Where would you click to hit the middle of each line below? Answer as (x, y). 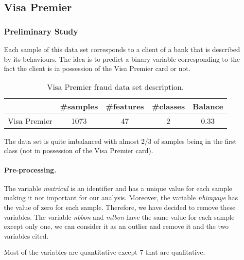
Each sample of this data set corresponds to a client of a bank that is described (122, 49)
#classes (168, 106)
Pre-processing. (30, 169)
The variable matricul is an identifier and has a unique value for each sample (118, 188)
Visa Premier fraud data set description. (115, 87)
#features (125, 106)
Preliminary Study (41, 31)
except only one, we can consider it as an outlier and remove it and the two (116, 226)
